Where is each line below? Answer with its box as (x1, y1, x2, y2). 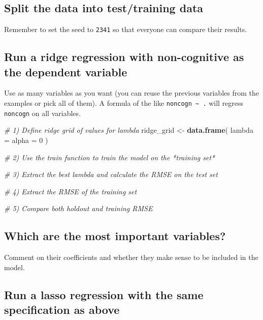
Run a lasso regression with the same (4, 286, 204, 302)
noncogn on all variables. (4, 107, 81, 118)
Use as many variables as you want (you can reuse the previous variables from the (4, 88, 259, 98)
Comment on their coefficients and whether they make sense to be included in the (4, 252, 258, 263)
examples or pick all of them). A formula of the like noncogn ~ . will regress (4, 98, 244, 108)
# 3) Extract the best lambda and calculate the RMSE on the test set (4, 169, 218, 180)
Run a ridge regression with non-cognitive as (4, 49, 244, 65)
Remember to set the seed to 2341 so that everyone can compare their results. (4, 24, 247, 35)
